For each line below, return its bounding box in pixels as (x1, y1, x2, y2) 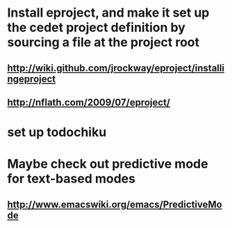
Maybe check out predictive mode (7, 156, 208, 172)
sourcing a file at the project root (7, 35, 200, 50)
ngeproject (7, 73, 56, 85)
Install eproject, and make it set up (7, 5, 210, 21)
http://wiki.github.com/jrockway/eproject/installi (7, 62, 224, 74)
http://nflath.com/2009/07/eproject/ (7, 96, 170, 108)
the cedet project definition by (7, 19, 185, 35)
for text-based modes (7, 171, 135, 187)
